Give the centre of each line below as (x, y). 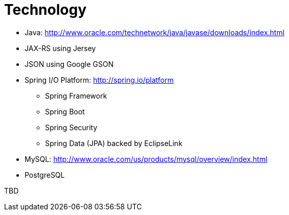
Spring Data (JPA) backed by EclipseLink (114, 143)
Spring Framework (76, 95)
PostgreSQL (45, 175)
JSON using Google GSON (69, 64)
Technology (45, 10)
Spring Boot (65, 111)
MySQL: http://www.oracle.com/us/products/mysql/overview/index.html (146, 159)
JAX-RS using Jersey (60, 48)
